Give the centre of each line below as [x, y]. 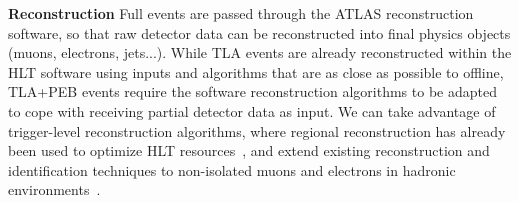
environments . [54, 189]
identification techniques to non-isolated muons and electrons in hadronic [232, 169]
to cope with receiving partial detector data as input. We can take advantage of [252, 110]
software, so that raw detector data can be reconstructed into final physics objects [259, 32]
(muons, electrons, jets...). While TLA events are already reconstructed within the [260, 52]
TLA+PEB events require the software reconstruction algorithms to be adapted [252, 91]
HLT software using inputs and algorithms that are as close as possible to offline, [256, 71]
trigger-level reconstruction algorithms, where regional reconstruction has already [257, 130]
